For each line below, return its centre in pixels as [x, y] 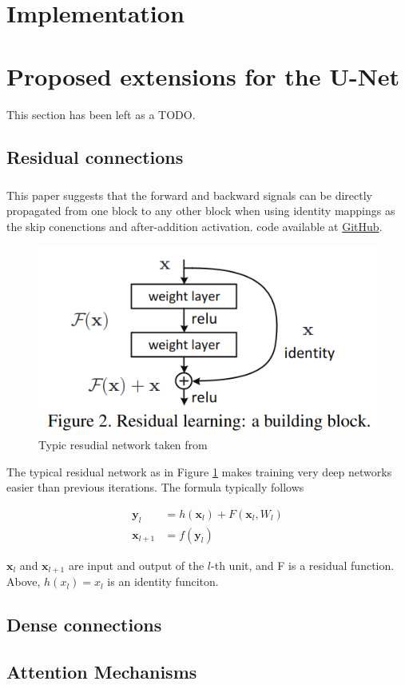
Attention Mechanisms [102, 671]
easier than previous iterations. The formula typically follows [155, 487]
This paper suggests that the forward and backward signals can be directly [189, 195]
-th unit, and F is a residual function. [303, 565]
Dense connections [84, 625]
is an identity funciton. [163, 581]
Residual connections [95, 157]
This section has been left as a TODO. [101, 114]
